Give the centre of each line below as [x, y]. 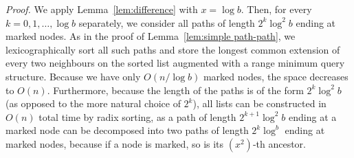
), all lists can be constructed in [259, 103]
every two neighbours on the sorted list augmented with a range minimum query [175, 63]
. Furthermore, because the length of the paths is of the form [175, 90]
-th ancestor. [279, 143]
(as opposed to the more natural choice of [93, 103]
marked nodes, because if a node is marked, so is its [115, 143]
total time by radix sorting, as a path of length [137, 116]
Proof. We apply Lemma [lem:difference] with [102, 9]
